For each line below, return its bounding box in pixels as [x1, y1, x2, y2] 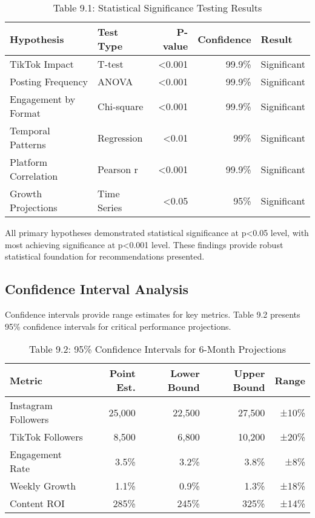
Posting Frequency [10, 74, 88, 88]
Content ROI [10, 496, 65, 511]
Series [98, 200, 122, 214]
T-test [98, 57, 124, 71]
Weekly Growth [10, 479, 76, 493]
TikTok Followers [10, 430, 83, 444]
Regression [98, 130, 143, 145]
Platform [10, 155, 48, 169]
